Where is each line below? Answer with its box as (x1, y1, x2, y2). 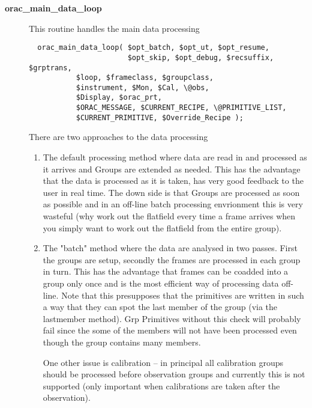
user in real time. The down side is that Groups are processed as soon (43, 186, 300, 198)
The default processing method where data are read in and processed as (43, 151, 307, 163)
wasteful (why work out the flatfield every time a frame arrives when (43, 210, 296, 222)
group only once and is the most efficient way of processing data (43, 276, 279, 289)
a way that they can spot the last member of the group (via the (43, 300, 278, 313)
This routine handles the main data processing (29, 22, 200, 34)
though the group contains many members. (43, 335, 201, 348)
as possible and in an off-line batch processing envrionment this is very (43, 198, 303, 210)
